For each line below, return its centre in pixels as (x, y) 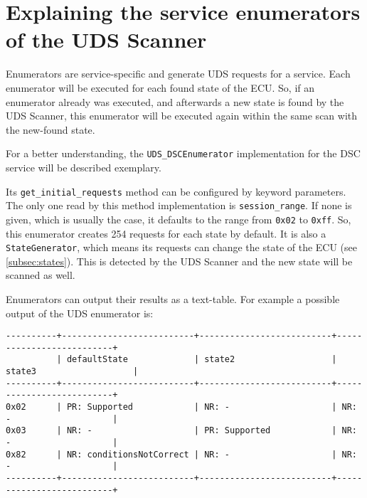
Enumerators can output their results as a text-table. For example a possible (173, 298)
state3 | (72, 372)
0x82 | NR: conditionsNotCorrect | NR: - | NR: (181, 454)
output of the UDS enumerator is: (80, 313)
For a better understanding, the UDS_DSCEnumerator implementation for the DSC (183, 153)
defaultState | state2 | (202, 360)
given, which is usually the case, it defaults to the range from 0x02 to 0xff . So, (179, 219)
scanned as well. (41, 275)
